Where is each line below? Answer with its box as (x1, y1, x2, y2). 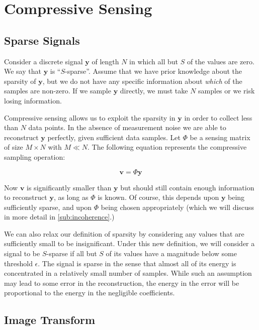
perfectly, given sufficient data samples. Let (47, 132, 181, 142)
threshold (4, 258, 33, 268)
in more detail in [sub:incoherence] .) (4, 211, 115, 222)
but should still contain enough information (120, 182, 254, 192)
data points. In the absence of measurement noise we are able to (28, 122, 226, 133)
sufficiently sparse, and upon (4, 201, 92, 212)
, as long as (53, 192, 89, 202)
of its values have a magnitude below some (106, 248, 237, 259)
